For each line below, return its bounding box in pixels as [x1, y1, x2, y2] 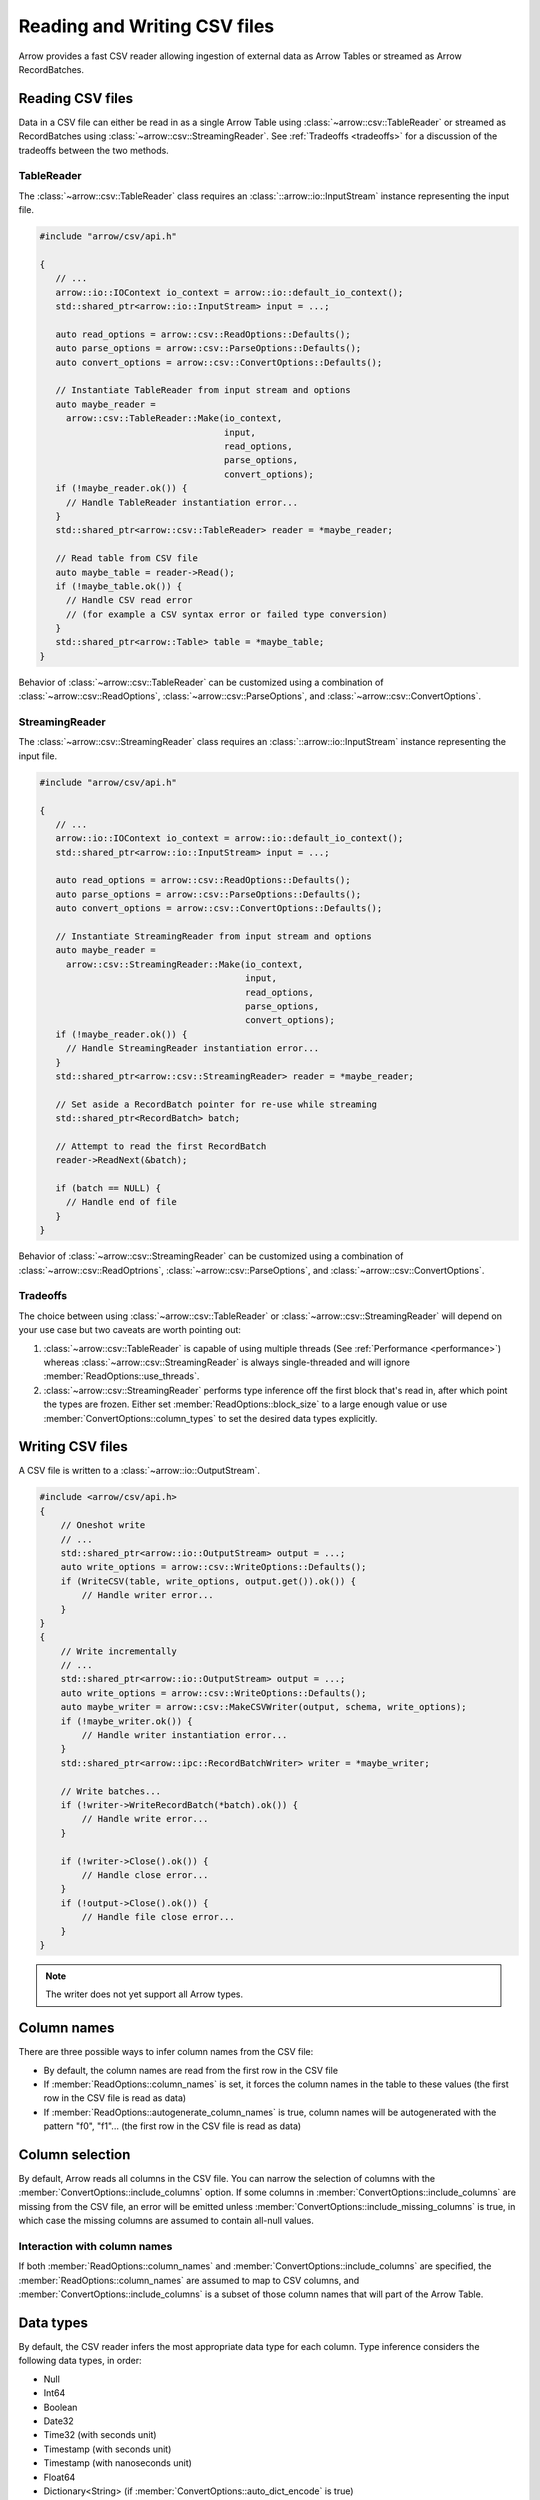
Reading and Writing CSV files [18, 15, 275, 37]
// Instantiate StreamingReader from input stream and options [55, 931, 372, 942]
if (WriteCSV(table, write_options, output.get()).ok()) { [60, 1575, 357, 1587]
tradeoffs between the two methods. [18, 144, 169, 156]
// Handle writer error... [81, 1590, 214, 1601]
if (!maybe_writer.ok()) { [60, 1715, 194, 1727]
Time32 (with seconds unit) [43, 2429, 157, 2441]
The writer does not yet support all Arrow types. [45, 1988, 244, 2000]
